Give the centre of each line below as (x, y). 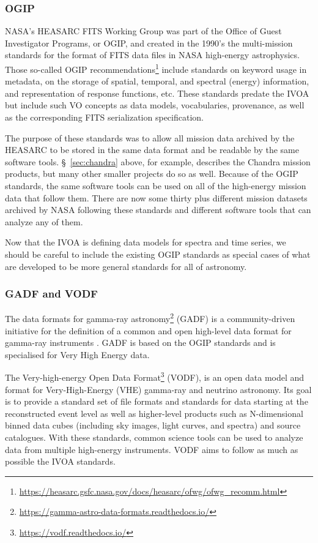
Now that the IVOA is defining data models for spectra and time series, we (146, 242)
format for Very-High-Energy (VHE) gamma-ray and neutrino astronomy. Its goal (158, 389)
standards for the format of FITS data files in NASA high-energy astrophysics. (152, 55)
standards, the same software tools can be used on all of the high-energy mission (156, 185)
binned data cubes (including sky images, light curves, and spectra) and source (153, 425)
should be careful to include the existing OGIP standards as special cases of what (158, 254)
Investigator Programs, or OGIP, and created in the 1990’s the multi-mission (149, 43)
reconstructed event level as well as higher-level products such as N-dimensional (154, 413)
